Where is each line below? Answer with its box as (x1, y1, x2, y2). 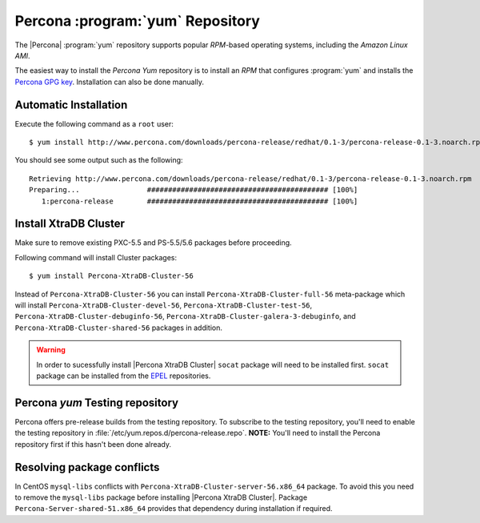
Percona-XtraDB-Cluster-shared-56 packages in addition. (14, 323, 223, 332)
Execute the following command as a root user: (14, 119, 174, 128)
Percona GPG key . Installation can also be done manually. (14, 77, 204, 86)
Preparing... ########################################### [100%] (29, 185, 358, 195)
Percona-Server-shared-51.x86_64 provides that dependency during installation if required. (14, 504, 333, 513)
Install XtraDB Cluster (14, 217, 126, 231)
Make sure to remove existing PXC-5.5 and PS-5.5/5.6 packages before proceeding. (14, 238, 292, 247)
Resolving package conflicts (14, 461, 160, 474)
